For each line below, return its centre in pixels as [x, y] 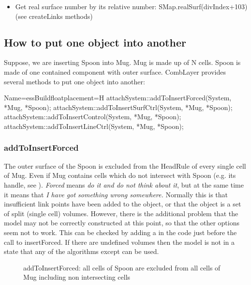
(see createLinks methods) [54, 16]
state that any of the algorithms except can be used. [81, 251]
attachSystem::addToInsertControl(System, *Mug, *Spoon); [93, 117]
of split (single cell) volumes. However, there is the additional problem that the [121, 213]
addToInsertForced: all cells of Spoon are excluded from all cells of [122, 267]
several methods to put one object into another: [74, 81]
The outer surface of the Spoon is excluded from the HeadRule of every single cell [125, 166]
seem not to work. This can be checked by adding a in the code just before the [120, 232]
